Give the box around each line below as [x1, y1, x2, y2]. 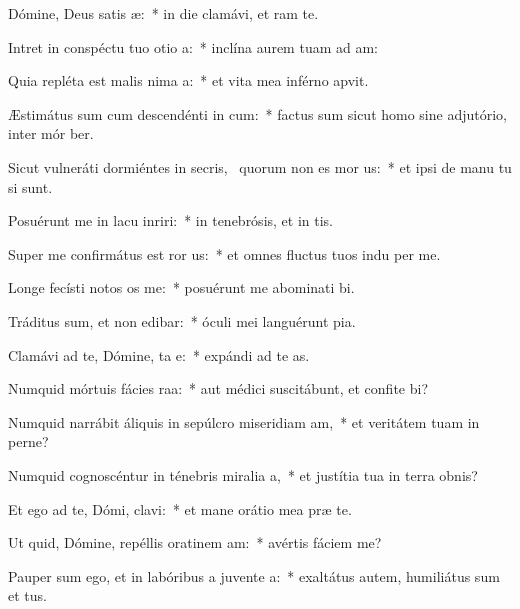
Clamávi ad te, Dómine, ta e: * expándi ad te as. [8, 344, 310, 365]
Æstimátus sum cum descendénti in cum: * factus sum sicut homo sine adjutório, [8, 103, 507, 124]
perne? [8, 431, 49, 452]
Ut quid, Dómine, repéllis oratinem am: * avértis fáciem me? [8, 532, 382, 553]
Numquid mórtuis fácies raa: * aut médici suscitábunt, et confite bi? [8, 378, 428, 399]
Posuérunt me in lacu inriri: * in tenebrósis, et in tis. [8, 210, 334, 231]
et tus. [8, 585, 47, 606]
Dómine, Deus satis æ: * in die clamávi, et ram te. [8, 3, 319, 23]
